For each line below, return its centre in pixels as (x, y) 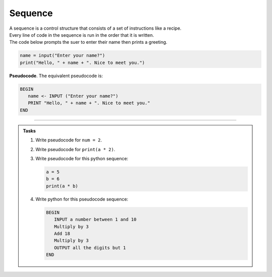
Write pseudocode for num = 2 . (69, 140)
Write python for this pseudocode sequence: (82, 199)
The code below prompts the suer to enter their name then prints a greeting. (88, 42)
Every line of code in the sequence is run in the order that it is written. (82, 35)
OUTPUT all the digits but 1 (90, 248)
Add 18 (62, 233)
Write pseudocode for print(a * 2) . (75, 149)
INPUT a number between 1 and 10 (95, 220)
